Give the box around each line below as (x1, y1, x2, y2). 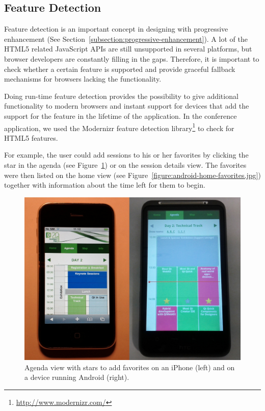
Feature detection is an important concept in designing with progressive (4, 23, 228, 34)
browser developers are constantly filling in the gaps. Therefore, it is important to (4, 53, 259, 64)
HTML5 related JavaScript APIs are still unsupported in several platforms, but (4, 43, 252, 54)
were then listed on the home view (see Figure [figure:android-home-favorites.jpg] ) (4, 169, 261, 180)
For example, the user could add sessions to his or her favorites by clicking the (4, 149, 249, 160)
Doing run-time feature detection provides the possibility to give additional (4, 90, 238, 101)
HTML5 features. (4, 132, 58, 143)
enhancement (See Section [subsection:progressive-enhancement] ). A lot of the (4, 33, 248, 44)
